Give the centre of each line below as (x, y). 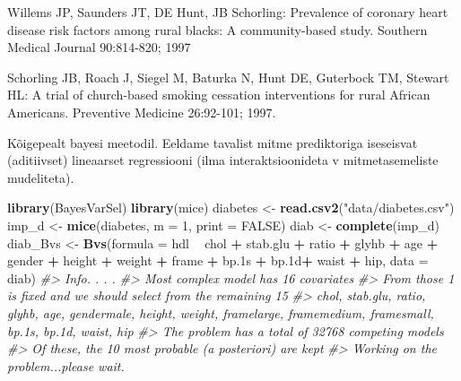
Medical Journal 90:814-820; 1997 (99, 47)
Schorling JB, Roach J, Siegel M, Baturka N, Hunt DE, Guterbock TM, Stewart (228, 77)
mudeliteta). (41, 177)
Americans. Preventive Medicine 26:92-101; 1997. (142, 112)
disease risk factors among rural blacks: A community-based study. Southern (217, 29)
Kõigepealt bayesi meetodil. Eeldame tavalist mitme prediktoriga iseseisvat (213, 142)
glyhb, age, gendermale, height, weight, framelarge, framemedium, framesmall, (221, 312)
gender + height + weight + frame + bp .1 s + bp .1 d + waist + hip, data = (218, 260)
